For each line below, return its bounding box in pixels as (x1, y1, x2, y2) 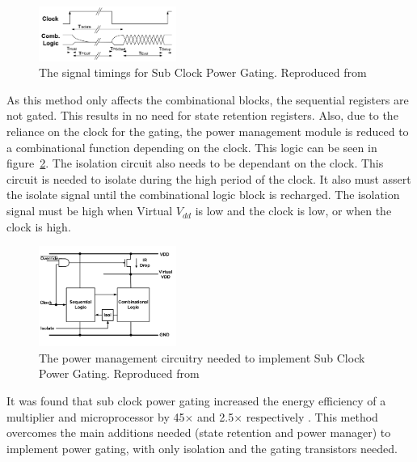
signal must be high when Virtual (6, 202, 173, 219)
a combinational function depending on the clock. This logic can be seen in (6, 138, 377, 155)
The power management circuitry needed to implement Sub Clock (39, 349, 365, 366)
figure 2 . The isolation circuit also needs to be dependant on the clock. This (6, 155, 384, 172)
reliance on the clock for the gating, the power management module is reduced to (6, 123, 409, 140)
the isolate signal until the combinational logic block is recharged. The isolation (6, 186, 400, 203)
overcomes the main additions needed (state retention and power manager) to (6, 424, 391, 441)
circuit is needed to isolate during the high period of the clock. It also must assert (6, 170, 411, 187)
